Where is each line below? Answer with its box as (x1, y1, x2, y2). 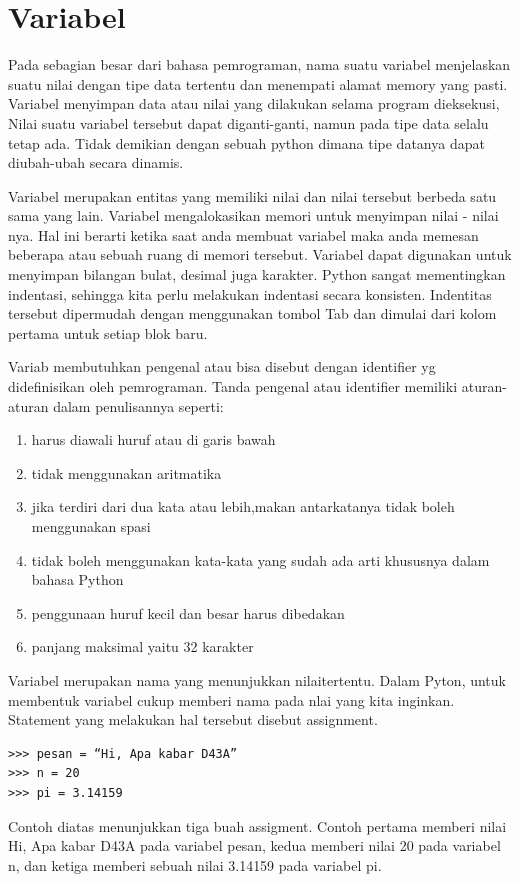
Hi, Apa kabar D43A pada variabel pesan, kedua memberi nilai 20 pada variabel (8, 835, 501, 856)
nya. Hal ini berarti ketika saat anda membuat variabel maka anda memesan (8, 224, 479, 245)
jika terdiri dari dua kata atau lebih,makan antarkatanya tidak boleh (31, 496, 455, 517)
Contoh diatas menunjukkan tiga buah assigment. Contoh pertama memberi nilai (8, 815, 507, 836)
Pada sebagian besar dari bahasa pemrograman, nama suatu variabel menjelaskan (8, 54, 511, 75)
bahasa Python (31, 569, 124, 590)
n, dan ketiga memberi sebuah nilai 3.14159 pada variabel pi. (8, 854, 382, 875)
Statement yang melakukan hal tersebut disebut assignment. (8, 709, 378, 730)
